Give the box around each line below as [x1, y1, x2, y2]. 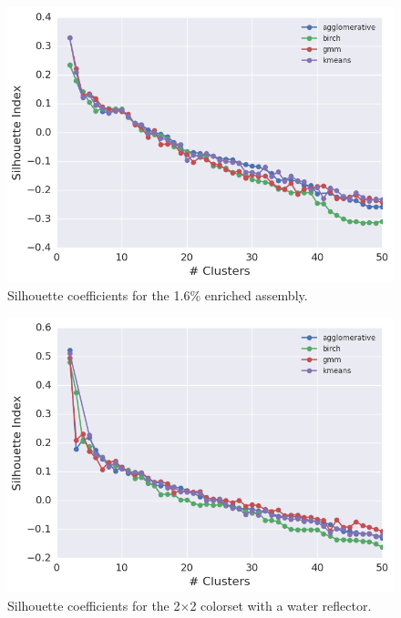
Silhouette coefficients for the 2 [7, 595, 180, 614]
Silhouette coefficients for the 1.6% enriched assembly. [7, 286, 308, 305]
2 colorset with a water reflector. [190, 595, 372, 614]
